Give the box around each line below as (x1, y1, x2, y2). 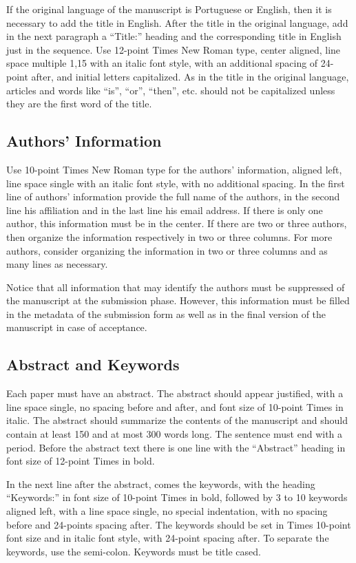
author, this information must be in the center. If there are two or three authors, (6, 216, 347, 231)
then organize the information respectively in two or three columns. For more (6, 229, 333, 244)
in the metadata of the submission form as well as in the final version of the (6, 306, 326, 321)
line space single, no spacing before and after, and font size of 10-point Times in (6, 399, 344, 414)
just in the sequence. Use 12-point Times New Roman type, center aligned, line (6, 42, 341, 56)
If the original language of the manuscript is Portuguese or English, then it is (6, 2, 332, 16)
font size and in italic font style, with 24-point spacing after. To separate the (6, 531, 329, 545)
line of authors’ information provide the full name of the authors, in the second (6, 189, 340, 204)
